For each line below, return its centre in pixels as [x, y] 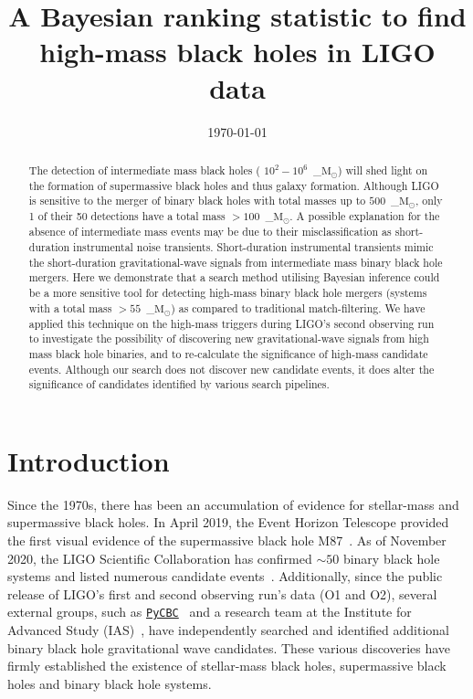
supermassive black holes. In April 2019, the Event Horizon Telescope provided [228, 522]
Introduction [89, 460]
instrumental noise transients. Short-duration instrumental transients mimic [253, 247]
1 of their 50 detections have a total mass [127, 216]
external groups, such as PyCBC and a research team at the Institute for [210, 612]
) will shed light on [383, 169]
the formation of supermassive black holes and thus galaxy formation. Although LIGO [234, 185]
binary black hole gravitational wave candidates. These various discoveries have [229, 647]
